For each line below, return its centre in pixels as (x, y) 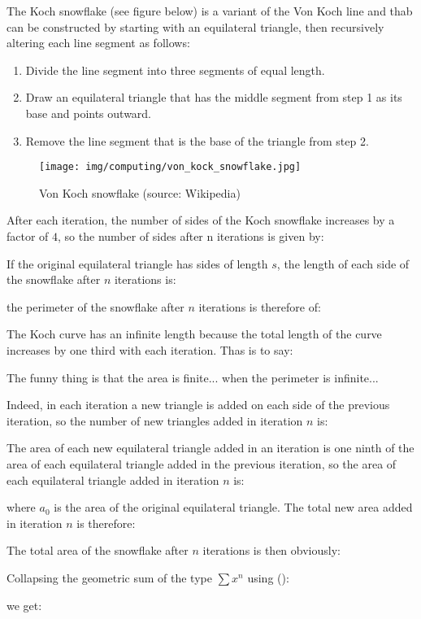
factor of (28, 236)
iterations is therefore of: (260, 306)
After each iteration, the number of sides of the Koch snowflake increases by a (201, 220)
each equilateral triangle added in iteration (113, 480)
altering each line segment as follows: (98, 43)
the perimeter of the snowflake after (95, 306)
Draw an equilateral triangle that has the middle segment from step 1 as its (214, 97)
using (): (268, 577)
